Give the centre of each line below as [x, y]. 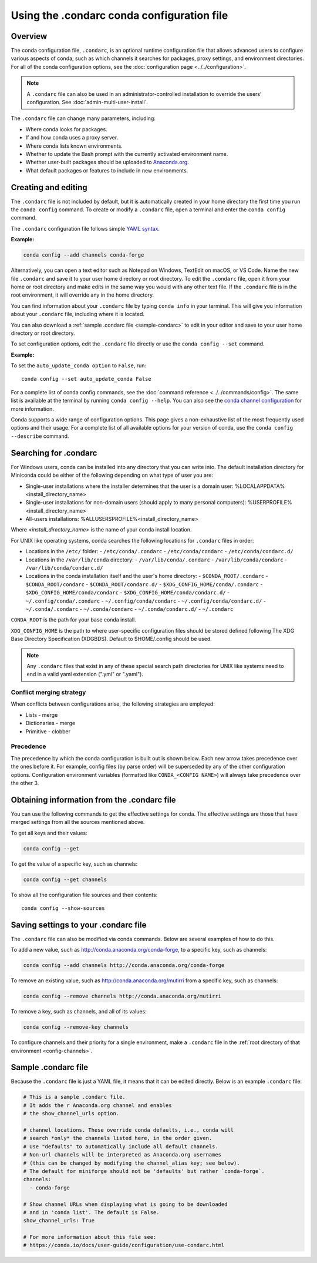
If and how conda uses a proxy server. [72, 138]
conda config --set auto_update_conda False [87, 379]
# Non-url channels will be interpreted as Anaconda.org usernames [122, 1155]
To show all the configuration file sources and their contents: [84, 895]
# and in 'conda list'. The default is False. [91, 1212]
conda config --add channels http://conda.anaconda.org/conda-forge [124, 965]
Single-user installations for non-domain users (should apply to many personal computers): [136, 503]
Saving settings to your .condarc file [79, 925]
